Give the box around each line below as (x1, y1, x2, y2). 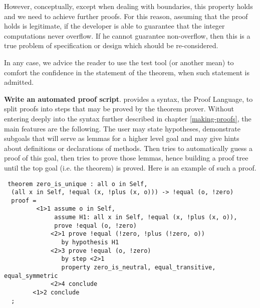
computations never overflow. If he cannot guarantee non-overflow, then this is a (4, 30, 250, 41)
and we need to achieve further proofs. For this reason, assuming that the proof (4, 11, 248, 21)
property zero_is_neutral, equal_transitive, (61, 264, 216, 271)
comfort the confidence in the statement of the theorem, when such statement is (4, 67, 249, 77)
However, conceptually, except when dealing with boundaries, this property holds (4, 1, 253, 11)
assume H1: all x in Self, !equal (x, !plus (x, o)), (54, 214, 237, 221)
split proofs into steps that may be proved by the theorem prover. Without (4, 103, 234, 114)
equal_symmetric (4, 272, 58, 279)
